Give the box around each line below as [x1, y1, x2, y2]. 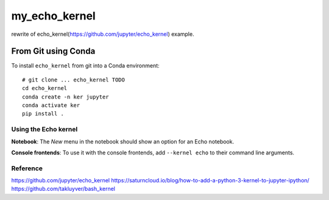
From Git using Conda [11, 46, 96, 57]
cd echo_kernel [22, 85, 68, 92]
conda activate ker [22, 102, 80, 109]
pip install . [22, 110, 64, 117]
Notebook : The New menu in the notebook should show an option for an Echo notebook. [11, 137, 235, 145]
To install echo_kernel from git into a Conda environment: [11, 62, 160, 69]
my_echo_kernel [11, 9, 96, 22]
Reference [11, 164, 43, 173]
